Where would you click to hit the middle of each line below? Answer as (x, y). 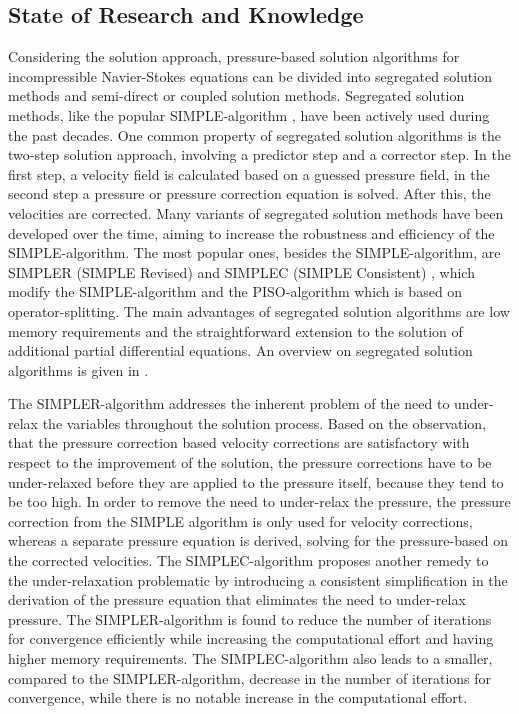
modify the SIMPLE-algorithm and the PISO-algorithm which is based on (235, 291)
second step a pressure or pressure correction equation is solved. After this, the (249, 193)
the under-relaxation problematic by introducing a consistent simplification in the (258, 579)
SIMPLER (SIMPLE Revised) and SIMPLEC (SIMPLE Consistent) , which (241, 271)
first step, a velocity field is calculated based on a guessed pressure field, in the (249, 173)
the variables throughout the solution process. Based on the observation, (264, 422)
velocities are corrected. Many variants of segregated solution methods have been (256, 212)
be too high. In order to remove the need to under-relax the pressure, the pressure (259, 501)
